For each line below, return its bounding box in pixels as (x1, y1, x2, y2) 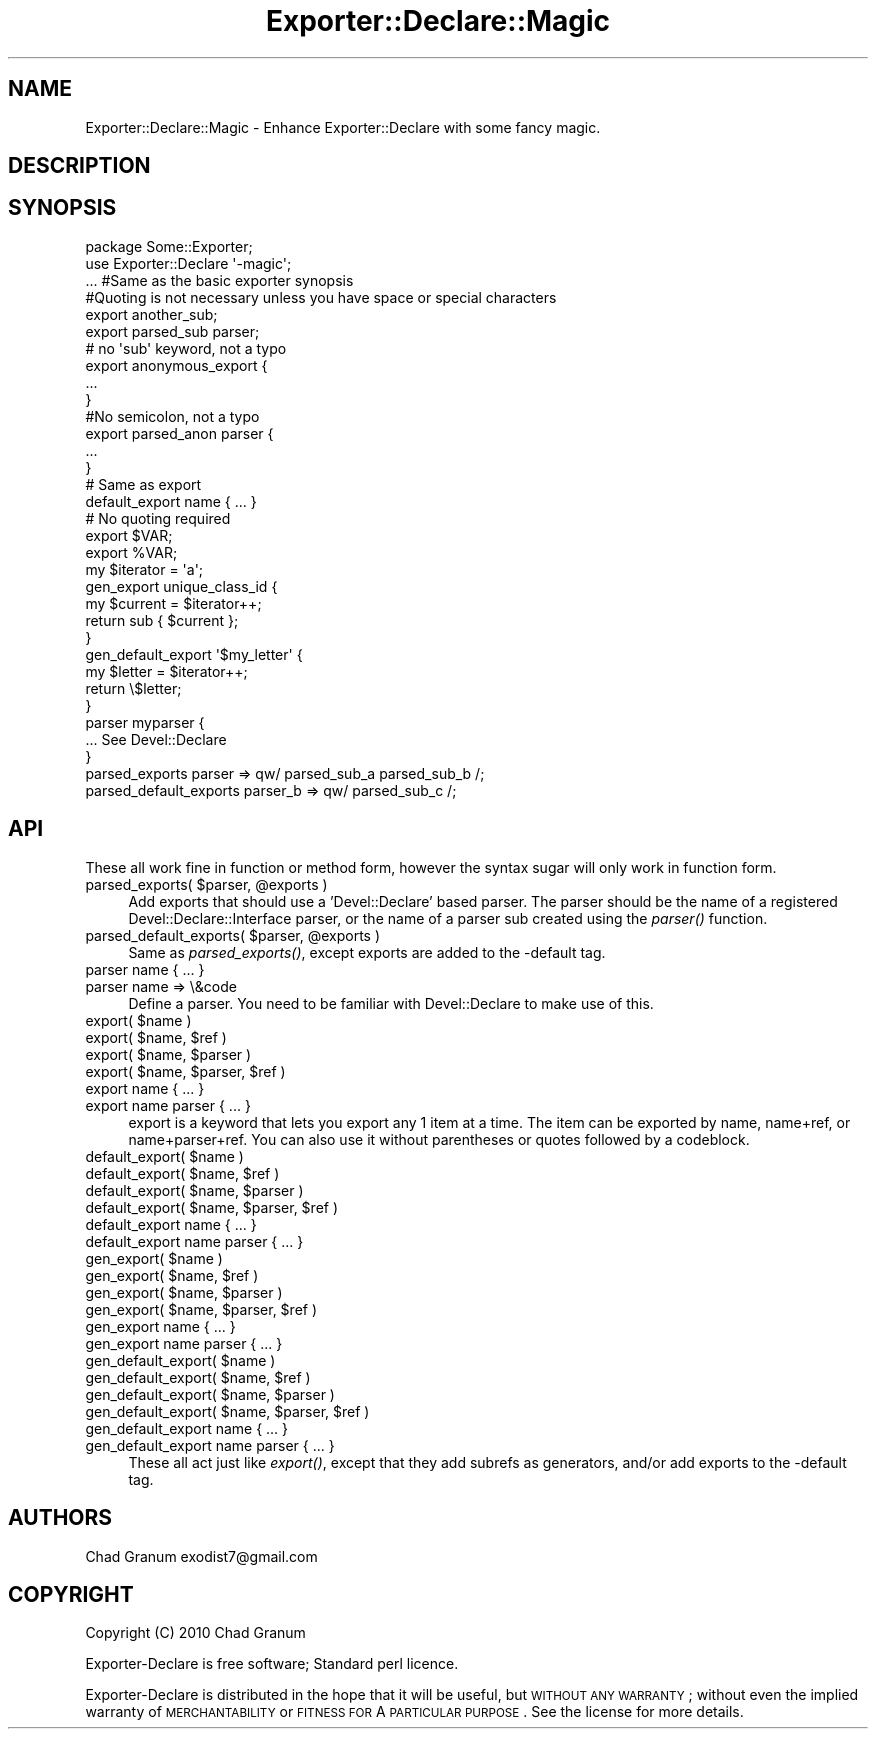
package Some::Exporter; (85, 237, 253, 255)
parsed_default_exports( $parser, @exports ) (85, 926, 381, 944)
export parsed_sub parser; (85, 322, 260, 340)
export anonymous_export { (85, 356, 268, 374)
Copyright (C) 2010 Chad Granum (85, 1624, 306, 1642)
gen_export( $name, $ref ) (85, 1266, 259, 1284)
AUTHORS (8, 1505, 113, 1531)
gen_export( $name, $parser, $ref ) (85, 1300, 318, 1318)
